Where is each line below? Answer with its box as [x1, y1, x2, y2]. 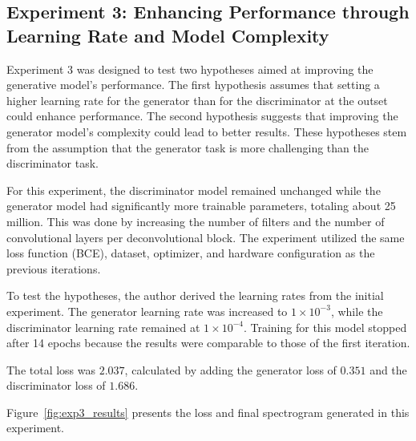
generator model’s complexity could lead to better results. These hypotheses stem [6, 123, 407, 140]
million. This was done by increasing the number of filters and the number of [6, 212, 385, 229]
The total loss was [6, 361, 96, 378]
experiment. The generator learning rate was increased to [6, 302, 288, 319]
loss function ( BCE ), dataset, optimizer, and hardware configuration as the [6, 245, 375, 261]
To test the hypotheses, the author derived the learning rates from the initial [6, 287, 384, 304]
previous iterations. [6, 260, 101, 277]
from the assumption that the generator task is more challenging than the [6, 139, 369, 156]
